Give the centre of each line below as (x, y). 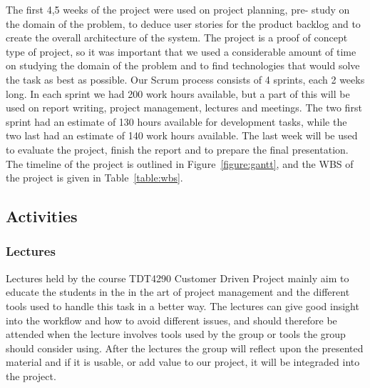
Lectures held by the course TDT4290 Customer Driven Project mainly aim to (178, 278)
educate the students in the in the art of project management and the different (178, 292)
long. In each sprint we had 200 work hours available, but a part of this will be (178, 93)
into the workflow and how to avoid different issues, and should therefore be (171, 320)
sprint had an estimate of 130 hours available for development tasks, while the (176, 121)
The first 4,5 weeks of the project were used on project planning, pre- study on (178, 9)
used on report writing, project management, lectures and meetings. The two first (184, 108)
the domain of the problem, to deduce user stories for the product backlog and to (183, 23)
